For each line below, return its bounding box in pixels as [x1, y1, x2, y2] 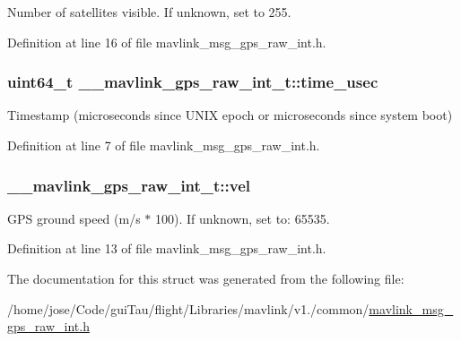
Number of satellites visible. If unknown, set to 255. [7, 3, 291, 21]
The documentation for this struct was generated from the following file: [7, 269, 404, 287]
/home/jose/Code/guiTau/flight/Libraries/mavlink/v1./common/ [7, 299, 370, 318]
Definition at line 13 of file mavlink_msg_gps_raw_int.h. [7, 239, 326, 258]
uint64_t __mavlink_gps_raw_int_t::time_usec [7, 71, 378, 93]
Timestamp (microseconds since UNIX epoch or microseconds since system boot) [7, 106, 453, 124]
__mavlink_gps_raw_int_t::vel [7, 174, 251, 196]
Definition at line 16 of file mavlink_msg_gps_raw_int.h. [7, 32, 326, 51]
